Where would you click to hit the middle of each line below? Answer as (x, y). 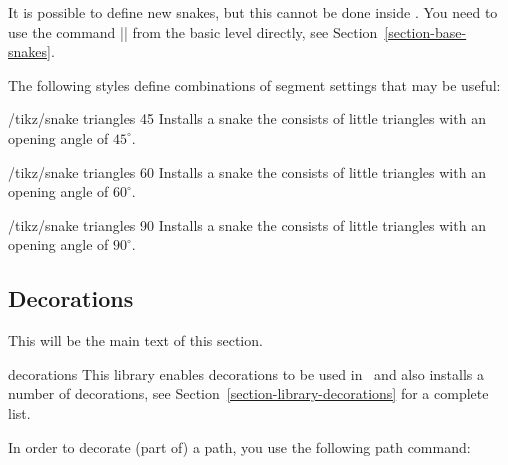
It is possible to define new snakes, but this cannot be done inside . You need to (253, 12)
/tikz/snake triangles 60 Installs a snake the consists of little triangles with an (247, 171)
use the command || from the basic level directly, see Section (193, 31)
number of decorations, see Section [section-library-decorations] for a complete (248, 393)
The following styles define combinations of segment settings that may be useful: (254, 84)
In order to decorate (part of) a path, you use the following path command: (239, 446)
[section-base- (425, 31)
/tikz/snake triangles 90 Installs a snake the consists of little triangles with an (247, 224)
